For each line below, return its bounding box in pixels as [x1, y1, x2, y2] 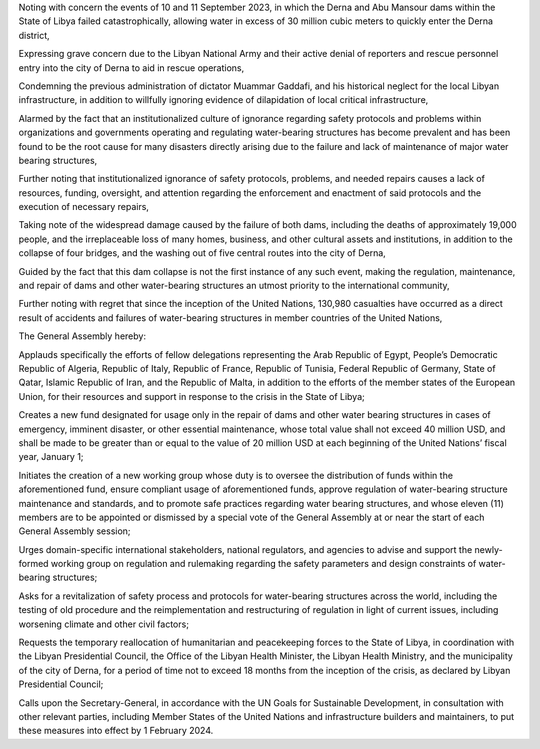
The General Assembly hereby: [18, 330, 147, 342]
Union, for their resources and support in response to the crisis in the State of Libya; [18, 390, 365, 402]
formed [18, 558, 49, 570]
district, [18, 29, 50, 41]
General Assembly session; [18, 525, 131, 537]
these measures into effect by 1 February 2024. [18, 725, 214, 737]
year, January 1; [18, 451, 84, 463]
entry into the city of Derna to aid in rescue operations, [18, 61, 245, 74]
